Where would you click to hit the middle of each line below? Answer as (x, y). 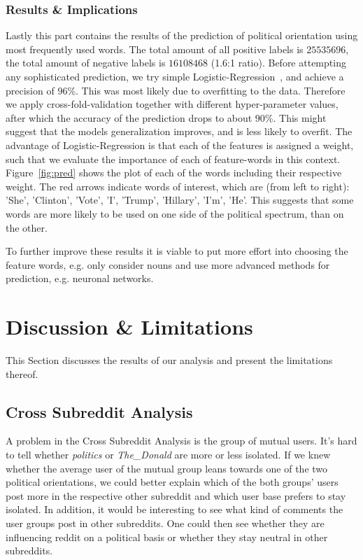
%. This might (296, 117)
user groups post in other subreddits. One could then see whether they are (165, 523)
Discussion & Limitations (129, 327)
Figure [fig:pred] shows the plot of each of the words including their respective (174, 173)
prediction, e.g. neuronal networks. (80, 278)
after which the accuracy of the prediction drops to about (129, 117)
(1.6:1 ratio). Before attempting (278, 63)
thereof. (22, 373)
